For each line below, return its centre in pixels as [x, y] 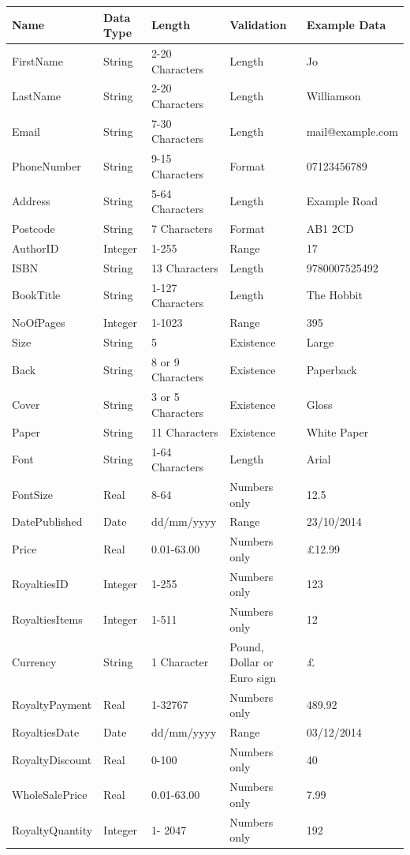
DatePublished [47, 521]
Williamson [334, 96]
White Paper [337, 431]
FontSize [32, 494]
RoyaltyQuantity [52, 829]
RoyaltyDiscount [52, 759]
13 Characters [184, 267]
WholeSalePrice [50, 795]
